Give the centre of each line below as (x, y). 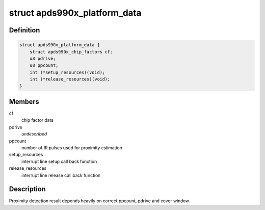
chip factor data (37, 120)
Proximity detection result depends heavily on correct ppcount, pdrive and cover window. (100, 201)
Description (27, 189)
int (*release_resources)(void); (70, 79)
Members (24, 101)
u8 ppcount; (44, 66)
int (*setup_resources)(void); (67, 72)
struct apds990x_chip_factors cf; (71, 52)
